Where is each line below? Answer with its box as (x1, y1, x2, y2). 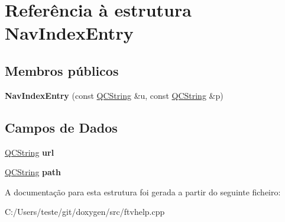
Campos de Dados (5, 118, 118, 136)
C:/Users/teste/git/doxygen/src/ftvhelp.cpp (5, 205, 165, 218)
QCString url (5, 146, 54, 158)
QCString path (5, 166, 61, 178)
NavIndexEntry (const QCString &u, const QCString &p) (5, 89, 224, 101)
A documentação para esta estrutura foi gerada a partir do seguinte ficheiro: (5, 185, 281, 198)
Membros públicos (5, 61, 119, 79)
